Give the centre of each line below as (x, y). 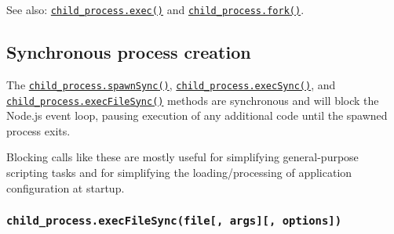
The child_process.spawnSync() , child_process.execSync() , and (171, 84)
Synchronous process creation (129, 52)
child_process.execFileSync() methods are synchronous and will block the (193, 100)
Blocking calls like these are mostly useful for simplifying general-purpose (182, 157)
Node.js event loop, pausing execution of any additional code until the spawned (197, 115)
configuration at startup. (66, 187)
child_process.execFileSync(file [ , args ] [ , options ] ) (174, 221)
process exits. (38, 130)
